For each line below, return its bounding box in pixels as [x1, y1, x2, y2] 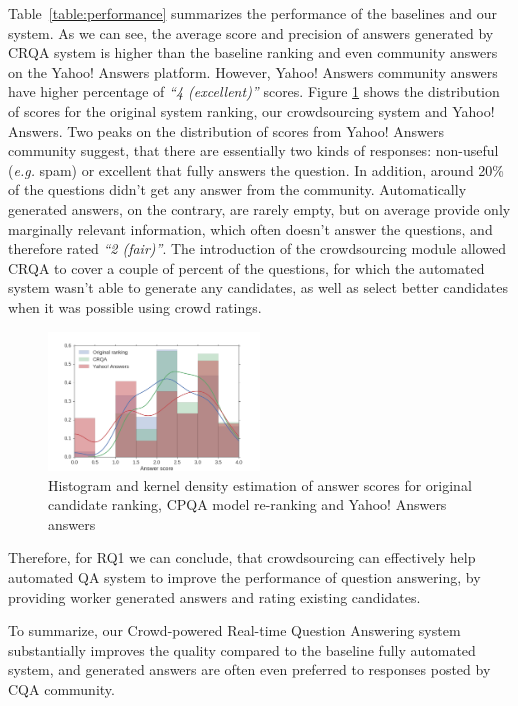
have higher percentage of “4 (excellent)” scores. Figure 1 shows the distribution [8, 81, 500, 102]
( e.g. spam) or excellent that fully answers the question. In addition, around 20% [8, 159, 504, 180]
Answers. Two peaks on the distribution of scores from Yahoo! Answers [8, 120, 444, 141]
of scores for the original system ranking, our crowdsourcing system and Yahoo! [8, 100, 495, 121]
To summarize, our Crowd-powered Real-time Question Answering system [8, 620, 461, 641]
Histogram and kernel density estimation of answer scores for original [48, 474, 472, 495]
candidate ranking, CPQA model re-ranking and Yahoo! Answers [48, 494, 447, 515]
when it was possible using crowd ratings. [8, 296, 262, 317]
